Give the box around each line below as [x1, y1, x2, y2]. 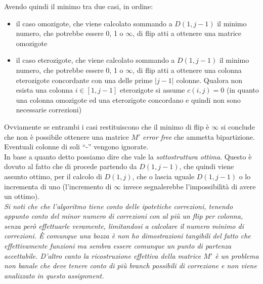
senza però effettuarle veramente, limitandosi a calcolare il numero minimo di [4, 220, 244, 231]
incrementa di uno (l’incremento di [4, 181, 112, 191]
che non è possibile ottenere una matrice [4, 131, 129, 142]
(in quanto [226, 85, 259, 95]
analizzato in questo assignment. [4, 270, 104, 280]
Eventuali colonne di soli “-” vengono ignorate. [4, 141, 149, 152]
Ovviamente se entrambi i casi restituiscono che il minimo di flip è [4, 121, 209, 132]
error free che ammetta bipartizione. [143, 131, 255, 142]
